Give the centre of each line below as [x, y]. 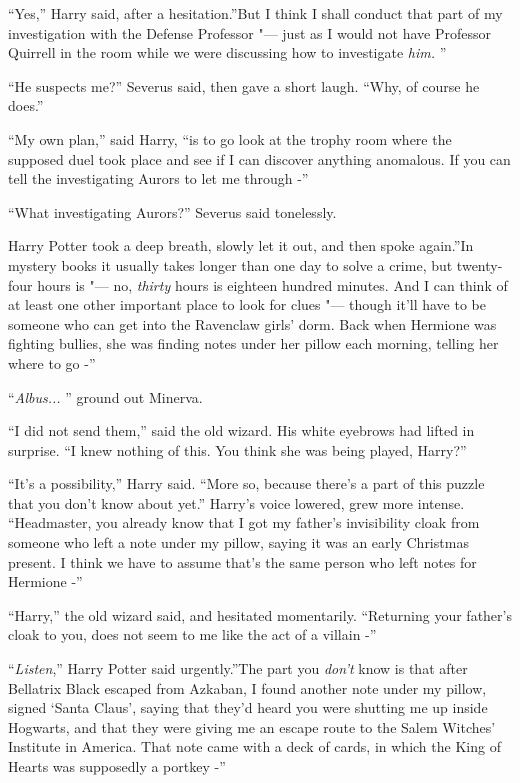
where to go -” [52, 362]
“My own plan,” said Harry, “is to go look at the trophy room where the [230, 138]
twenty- [479, 264]
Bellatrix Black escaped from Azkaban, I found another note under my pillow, [247, 687]
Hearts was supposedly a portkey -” [117, 766]
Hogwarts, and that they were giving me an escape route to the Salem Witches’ [252, 726]
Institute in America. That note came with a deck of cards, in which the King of [254, 746]
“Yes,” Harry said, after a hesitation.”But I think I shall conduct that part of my [255, 13]
